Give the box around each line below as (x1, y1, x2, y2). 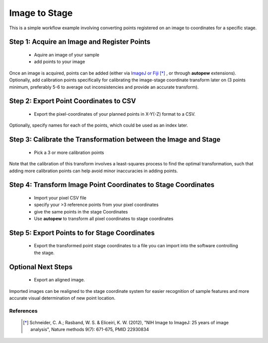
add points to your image (34, 59, 85, 65)
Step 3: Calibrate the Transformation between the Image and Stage (9, 136, 221, 144)
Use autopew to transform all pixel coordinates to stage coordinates (34, 216, 174, 222)
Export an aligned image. (34, 277, 85, 283)
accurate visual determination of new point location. (9, 295, 116, 301)
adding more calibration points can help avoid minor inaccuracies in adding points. (9, 168, 178, 174)
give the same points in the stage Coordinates (34, 208, 128, 214)
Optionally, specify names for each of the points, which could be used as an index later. (9, 122, 189, 129)
